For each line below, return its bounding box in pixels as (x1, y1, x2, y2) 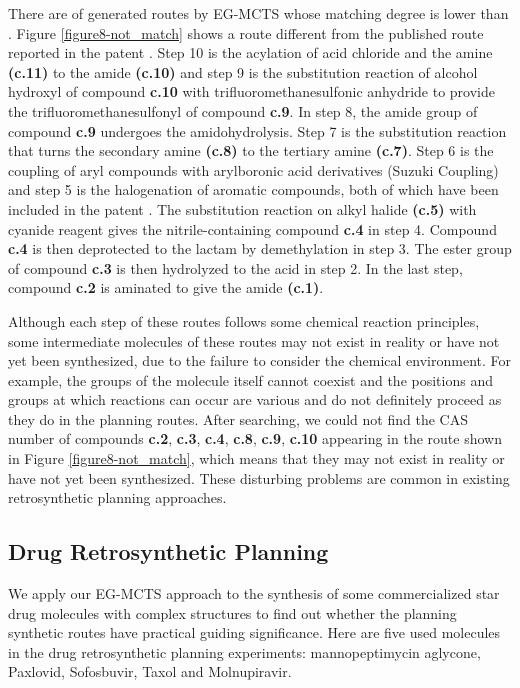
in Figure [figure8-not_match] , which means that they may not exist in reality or (8, 448, 505, 469)
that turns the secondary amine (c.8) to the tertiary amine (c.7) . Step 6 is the (8, 140, 494, 161)
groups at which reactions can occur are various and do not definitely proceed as (8, 389, 502, 410)
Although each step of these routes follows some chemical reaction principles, (8, 310, 480, 331)
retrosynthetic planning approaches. (8, 487, 227, 508)
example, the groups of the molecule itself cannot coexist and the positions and (8, 369, 493, 390)
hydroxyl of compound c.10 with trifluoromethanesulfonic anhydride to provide (8, 81, 495, 102)
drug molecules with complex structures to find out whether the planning (8, 602, 457, 623)
